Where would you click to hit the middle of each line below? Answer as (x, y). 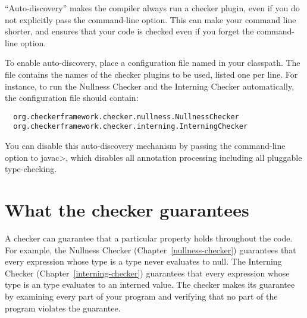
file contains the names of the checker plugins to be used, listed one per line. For (151, 74)
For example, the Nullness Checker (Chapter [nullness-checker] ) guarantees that (151, 249)
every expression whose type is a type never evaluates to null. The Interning (143, 261)
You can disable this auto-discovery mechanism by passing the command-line (145, 146)
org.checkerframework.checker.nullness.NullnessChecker (126, 117)
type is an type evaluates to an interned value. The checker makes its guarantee (150, 284)
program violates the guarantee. (63, 308)
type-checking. (31, 169)
